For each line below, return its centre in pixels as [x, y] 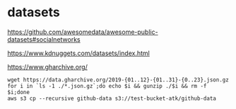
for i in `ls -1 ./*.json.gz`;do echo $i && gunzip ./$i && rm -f [107, 86]
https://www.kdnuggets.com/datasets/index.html [78, 53]
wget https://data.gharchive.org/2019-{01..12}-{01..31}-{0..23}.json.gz [118, 80]
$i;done [19, 92]
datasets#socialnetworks [44, 39]
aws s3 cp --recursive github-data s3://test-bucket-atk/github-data [112, 98]
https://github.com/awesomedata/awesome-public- [83, 32]
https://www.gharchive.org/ [48, 67]
